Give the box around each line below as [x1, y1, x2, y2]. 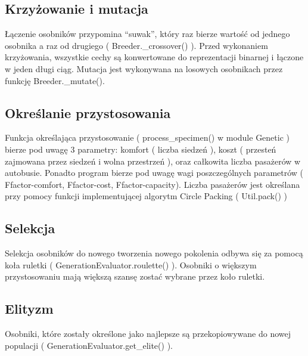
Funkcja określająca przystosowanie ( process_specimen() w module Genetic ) [5, 131, 290, 144]
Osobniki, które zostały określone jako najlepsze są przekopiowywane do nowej [5, 327, 291, 340]
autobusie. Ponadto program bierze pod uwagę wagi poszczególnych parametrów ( [5, 166, 304, 179]
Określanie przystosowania [5, 103, 171, 122]
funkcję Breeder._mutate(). [5, 74, 105, 86]
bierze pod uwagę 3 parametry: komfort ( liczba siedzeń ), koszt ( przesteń [5, 143, 276, 155]
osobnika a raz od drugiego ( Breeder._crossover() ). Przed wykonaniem [5, 39, 268, 51]
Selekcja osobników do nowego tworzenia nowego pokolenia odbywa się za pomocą [5, 247, 303, 259]
